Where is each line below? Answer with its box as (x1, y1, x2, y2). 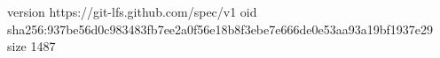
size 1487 (7, 37, 56, 55)
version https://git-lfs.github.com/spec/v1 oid (7, 3, 257, 20)
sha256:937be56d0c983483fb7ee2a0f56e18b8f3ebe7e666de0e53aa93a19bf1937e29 (7, 19, 433, 38)
